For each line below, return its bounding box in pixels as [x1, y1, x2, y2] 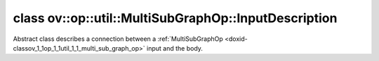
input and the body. [146, 44, 204, 52]
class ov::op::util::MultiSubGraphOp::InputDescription [13, 10, 338, 26]
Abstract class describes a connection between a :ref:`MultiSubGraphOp [13, 35, 224, 43]
